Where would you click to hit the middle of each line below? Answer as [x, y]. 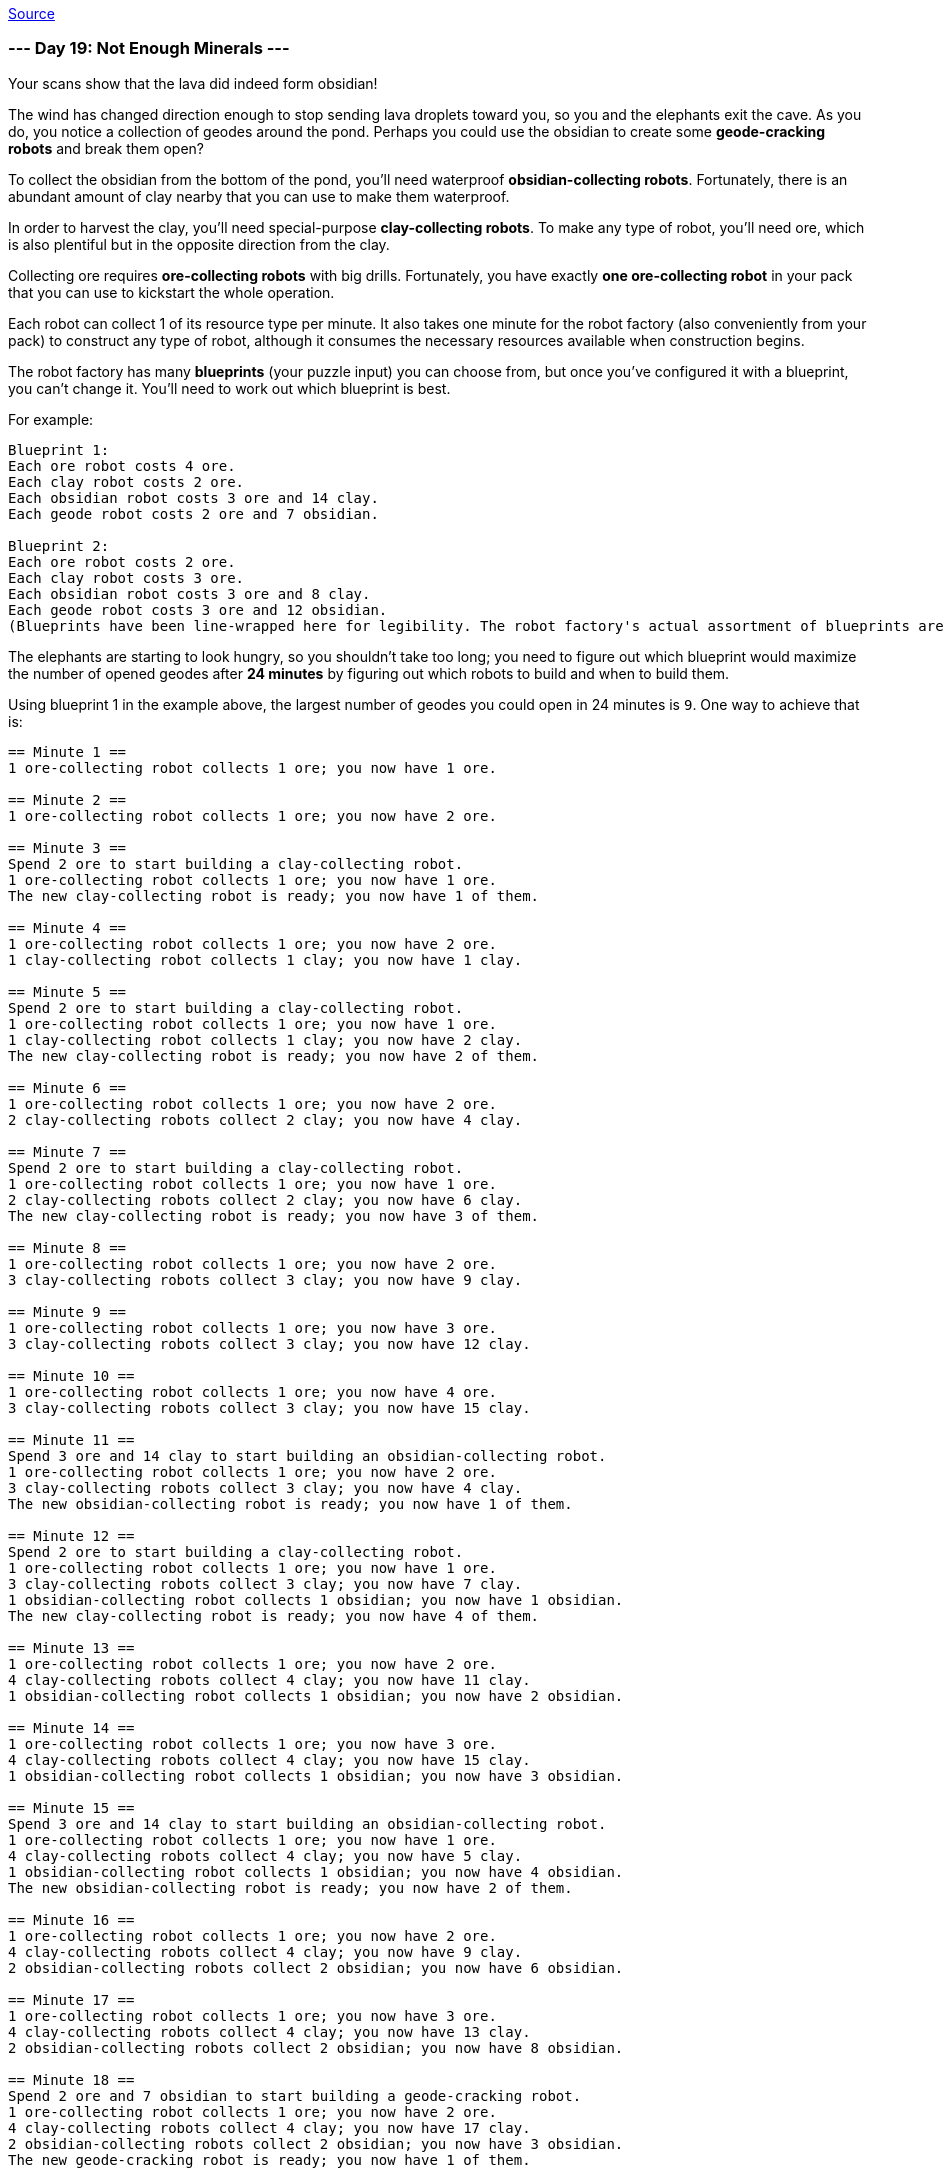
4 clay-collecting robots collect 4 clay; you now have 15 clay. [269, 1759]
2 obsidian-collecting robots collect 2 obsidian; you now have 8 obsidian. [316, 2047]
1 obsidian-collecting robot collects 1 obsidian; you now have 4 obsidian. [316, 1871]
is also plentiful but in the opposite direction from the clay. [199, 244]
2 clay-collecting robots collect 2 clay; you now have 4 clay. [265, 1119]
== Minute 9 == [67, 1311]
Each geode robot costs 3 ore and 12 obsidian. [198, 609]
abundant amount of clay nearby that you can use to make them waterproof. [259, 196]
